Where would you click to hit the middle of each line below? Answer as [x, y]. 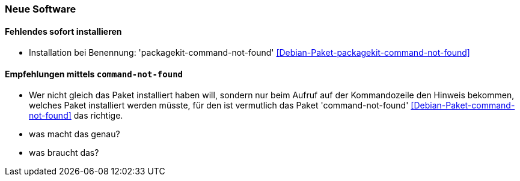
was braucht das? [64, 153]
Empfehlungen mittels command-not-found [94, 74]
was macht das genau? [75, 134]
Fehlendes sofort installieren [63, 31]
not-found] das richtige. [76, 116]
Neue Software [41, 9]
